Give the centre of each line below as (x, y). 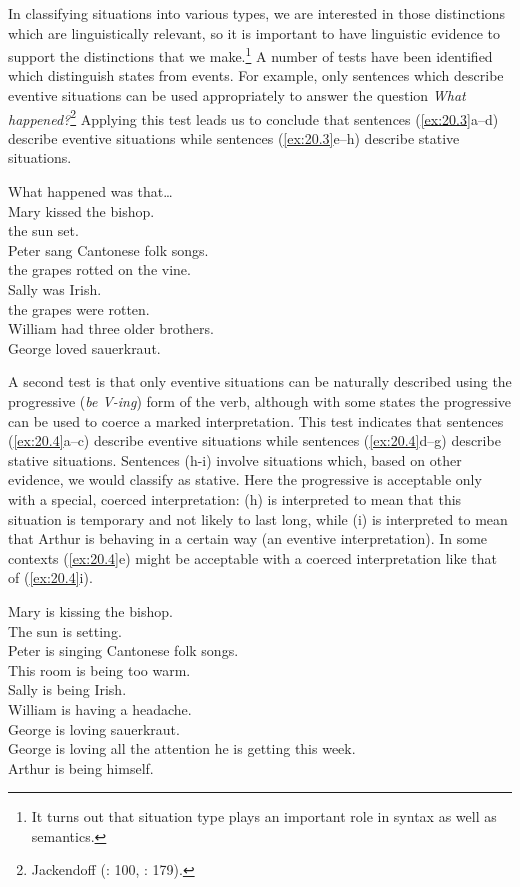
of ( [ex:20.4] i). (50, 577)
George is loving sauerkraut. (94, 728)
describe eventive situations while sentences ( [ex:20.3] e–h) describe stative (234, 137)
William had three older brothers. (111, 328)
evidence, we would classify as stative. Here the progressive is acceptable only (245, 479)
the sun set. (43, 230)
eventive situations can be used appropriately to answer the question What (237, 95)
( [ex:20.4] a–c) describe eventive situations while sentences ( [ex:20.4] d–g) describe (254, 440)
